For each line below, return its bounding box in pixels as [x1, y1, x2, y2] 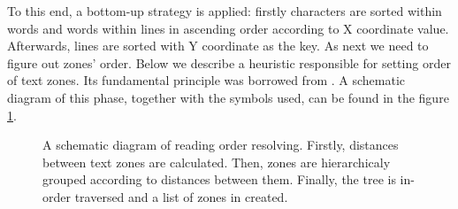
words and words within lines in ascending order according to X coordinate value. [7, 19, 449, 37]
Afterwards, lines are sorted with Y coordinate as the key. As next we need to [7, 36, 429, 55]
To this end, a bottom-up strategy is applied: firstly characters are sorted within [7, 2, 442, 19]
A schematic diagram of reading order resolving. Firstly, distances [42, 135, 399, 154]
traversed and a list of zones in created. [74, 187, 288, 205]
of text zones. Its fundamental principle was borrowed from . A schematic [7, 71, 405, 89]
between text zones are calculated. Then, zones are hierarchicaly [42, 152, 391, 171]
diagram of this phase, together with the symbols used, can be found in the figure [7, 88, 449, 106]
